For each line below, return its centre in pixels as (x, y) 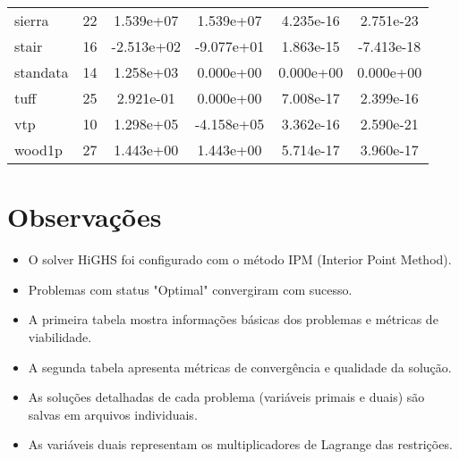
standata (42, 72)
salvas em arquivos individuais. (113, 414)
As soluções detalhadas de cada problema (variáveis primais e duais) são (226, 397)
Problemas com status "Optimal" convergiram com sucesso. (190, 289)
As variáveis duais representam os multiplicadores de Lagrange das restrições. (240, 444)
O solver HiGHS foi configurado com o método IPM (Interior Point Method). (240, 259)
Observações (85, 217)
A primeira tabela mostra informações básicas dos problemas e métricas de (233, 319)
